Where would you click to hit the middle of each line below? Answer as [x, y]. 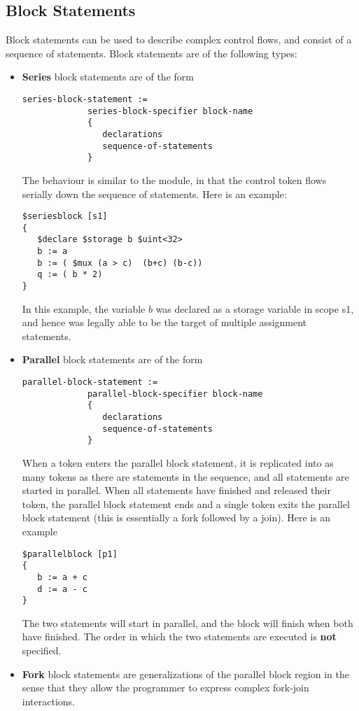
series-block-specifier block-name [170, 111]
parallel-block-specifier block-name [175, 394]
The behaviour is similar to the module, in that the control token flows [174, 179]
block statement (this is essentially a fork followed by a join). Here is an [176, 518]
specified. [42, 650]
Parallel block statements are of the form [112, 359]
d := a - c [62, 589]
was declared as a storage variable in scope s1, [255, 308]
